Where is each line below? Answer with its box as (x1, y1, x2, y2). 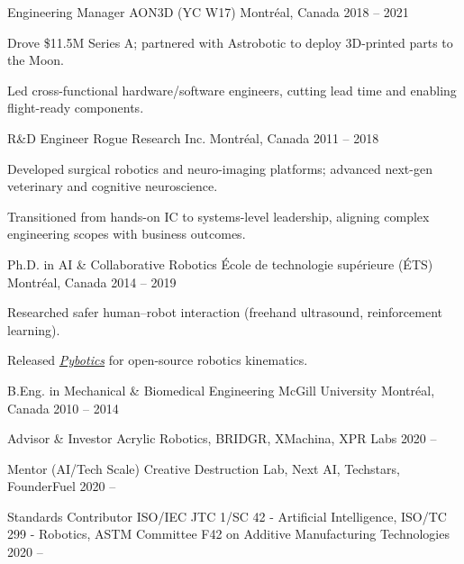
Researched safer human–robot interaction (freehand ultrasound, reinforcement (7, 303, 442, 322)
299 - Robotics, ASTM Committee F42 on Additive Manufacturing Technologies (7, 524, 450, 543)
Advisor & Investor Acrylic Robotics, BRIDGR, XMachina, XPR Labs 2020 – (7, 429, 437, 448)
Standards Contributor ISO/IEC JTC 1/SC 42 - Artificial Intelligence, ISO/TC (7, 506, 447, 525)
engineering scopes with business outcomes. (7, 224, 246, 243)
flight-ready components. (7, 98, 144, 117)
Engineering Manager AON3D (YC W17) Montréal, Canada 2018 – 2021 (7, 3, 409, 21)
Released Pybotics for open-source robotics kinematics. (7, 350, 308, 369)
